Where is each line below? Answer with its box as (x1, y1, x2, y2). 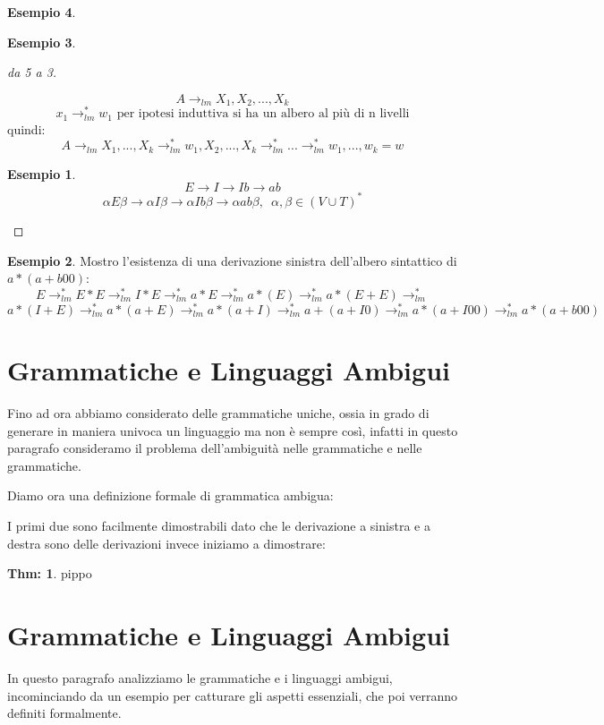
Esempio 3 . (7, 32, 76, 51)
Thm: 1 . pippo (7, 564, 92, 583)
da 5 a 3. (7, 63, 57, 81)
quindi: (7, 119, 46, 138)
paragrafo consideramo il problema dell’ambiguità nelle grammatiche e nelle (7, 439, 422, 457)
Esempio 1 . (7, 164, 76, 183)
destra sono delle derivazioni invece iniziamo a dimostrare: (7, 533, 326, 552)
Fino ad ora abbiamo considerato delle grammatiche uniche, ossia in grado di (7, 404, 430, 422)
